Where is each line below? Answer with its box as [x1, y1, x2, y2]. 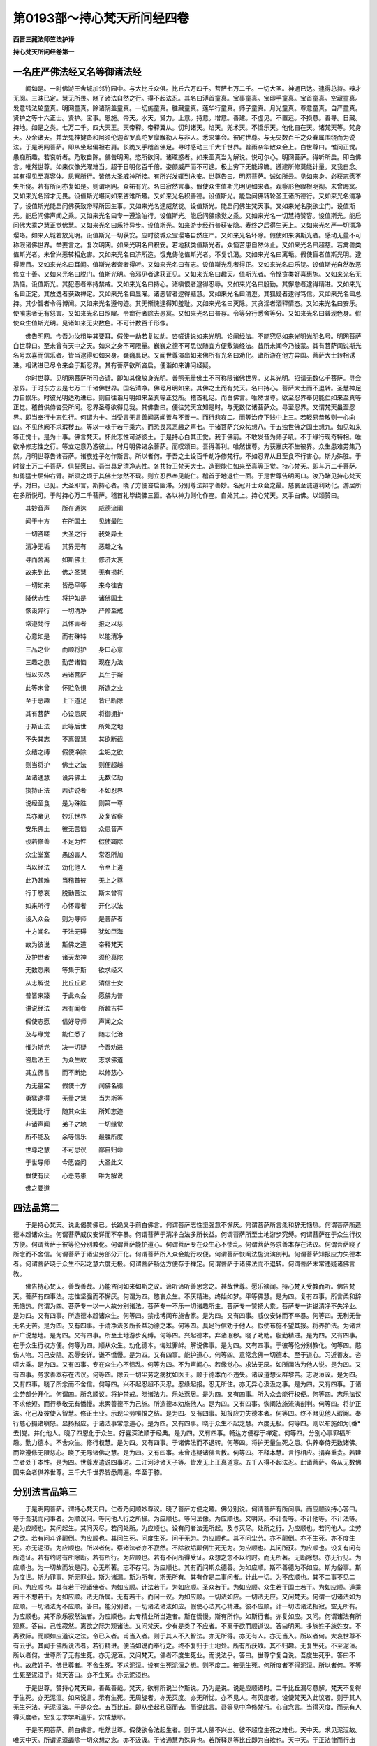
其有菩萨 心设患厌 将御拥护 [24, 709, 124, 717]
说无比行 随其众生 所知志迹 [24, 1107, 124, 1115]
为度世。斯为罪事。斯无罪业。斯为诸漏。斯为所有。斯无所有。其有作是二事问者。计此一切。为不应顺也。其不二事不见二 [13, 1573, 355, 1581]
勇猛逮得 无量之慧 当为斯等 [24, 1094, 124, 1103]
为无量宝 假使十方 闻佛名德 [24, 1081, 124, 1090]
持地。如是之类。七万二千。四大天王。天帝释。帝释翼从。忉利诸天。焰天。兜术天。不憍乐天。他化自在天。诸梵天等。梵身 [13, 123, 362, 132]
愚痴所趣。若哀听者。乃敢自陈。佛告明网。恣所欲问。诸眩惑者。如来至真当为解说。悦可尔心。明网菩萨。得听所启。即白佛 [13, 152, 362, 161]
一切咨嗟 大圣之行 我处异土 [24, 529, 124, 538]
